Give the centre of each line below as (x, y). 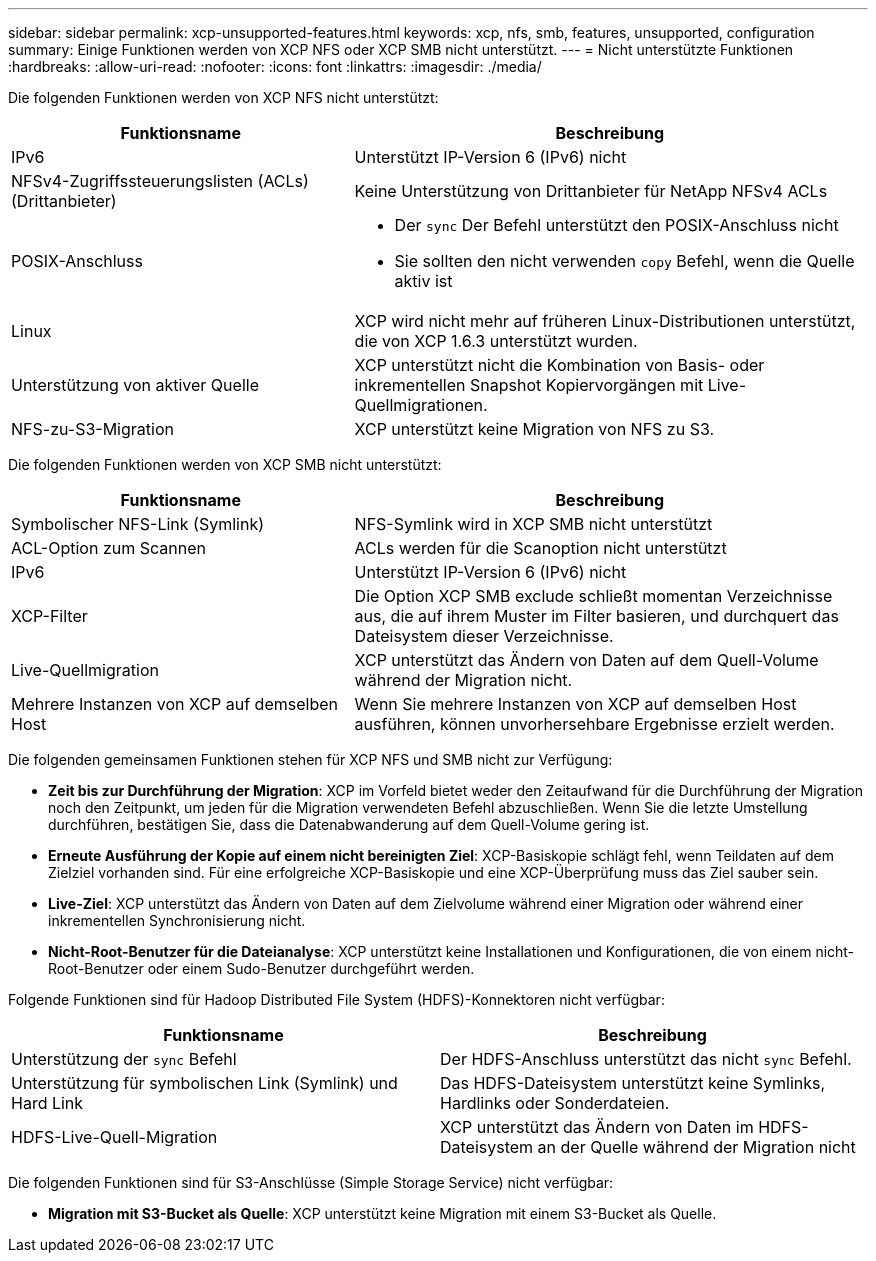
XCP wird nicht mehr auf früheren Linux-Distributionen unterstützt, (605, 321)
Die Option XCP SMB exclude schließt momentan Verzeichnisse (593, 596)
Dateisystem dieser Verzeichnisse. (484, 636)
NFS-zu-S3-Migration (92, 429)
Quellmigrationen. (421, 405)
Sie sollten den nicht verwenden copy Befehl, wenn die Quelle (624, 261)
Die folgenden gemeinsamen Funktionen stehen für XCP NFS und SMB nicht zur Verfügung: (310, 759)
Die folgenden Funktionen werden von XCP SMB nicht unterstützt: (225, 464)
